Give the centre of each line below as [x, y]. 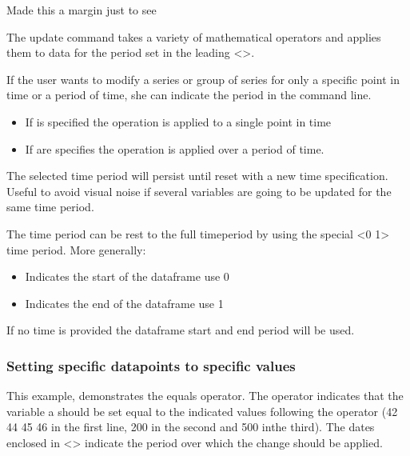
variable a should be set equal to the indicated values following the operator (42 [202, 411]
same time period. [50, 207]
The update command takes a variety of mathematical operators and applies [194, 36]
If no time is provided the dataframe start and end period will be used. [181, 330]
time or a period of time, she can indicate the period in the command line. [189, 95]
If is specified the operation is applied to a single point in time [178, 121]
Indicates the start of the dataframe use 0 [127, 276]
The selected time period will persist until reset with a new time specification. [197, 176]
